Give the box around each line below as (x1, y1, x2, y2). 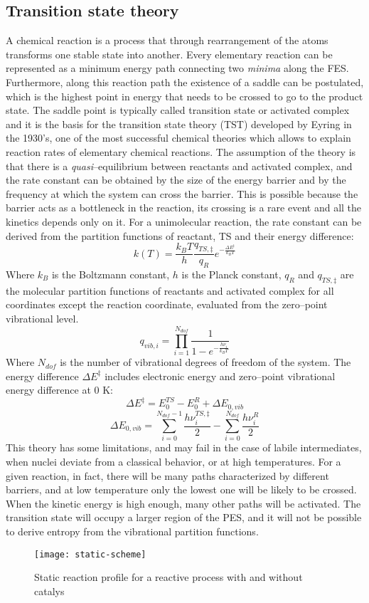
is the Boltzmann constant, (51, 266, 170, 281)
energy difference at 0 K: (6, 382, 113, 397)
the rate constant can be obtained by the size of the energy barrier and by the (6, 172, 346, 187)
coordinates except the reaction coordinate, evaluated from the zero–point (6, 297, 328, 312)
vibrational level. (6, 310, 79, 325)
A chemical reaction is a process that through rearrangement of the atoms (6, 33, 328, 48)
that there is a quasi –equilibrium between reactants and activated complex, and (6, 158, 353, 173)
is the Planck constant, (181, 266, 282, 281)
